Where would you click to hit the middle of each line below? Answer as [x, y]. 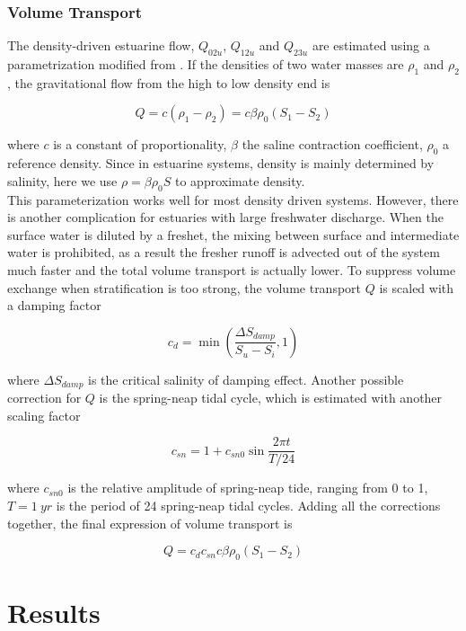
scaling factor [44, 415]
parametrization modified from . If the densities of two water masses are [206, 64]
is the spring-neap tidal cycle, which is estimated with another [271, 398]
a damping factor [54, 305]
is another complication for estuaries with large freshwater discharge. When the [225, 217]
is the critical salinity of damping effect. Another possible [246, 379]
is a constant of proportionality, [140, 144]
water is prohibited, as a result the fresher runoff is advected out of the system [224, 252]
